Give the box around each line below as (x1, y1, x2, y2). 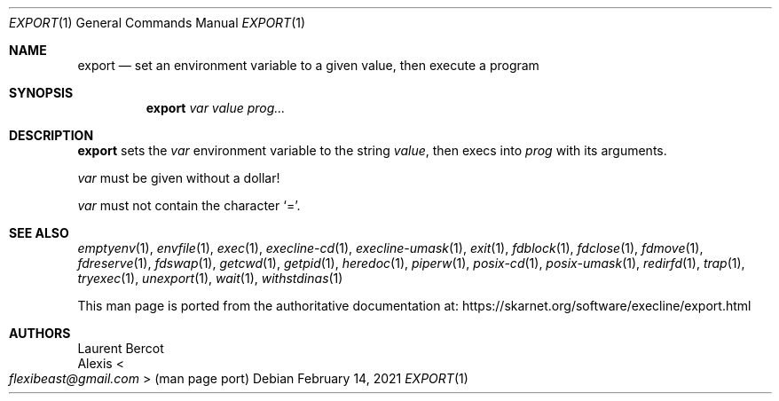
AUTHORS (9, 326, 71, 341)
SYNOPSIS (9, 85, 74, 100)
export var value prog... (146, 100, 286, 115)
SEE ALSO (9, 225, 69, 240)
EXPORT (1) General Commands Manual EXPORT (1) (9, 15, 306, 30)
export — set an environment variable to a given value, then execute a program (77, 58, 539, 73)
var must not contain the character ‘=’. (77, 198, 301, 213)
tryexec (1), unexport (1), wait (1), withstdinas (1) (77, 271, 343, 286)
